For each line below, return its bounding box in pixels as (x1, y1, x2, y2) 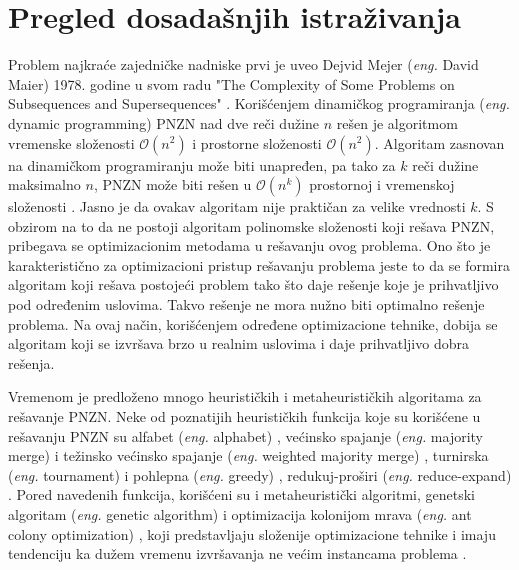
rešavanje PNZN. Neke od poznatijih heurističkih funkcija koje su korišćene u (8, 406, 481, 427)
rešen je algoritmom (336, 112, 458, 133)
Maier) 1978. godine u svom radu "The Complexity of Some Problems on (8, 73, 455, 94)
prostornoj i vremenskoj (309, 174, 455, 195)
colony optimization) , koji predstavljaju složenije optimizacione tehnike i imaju (8, 523, 496, 544)
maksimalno (8, 174, 81, 195)
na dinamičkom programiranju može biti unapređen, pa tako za (8, 154, 396, 175)
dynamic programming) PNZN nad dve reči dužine (8, 112, 320, 133)
